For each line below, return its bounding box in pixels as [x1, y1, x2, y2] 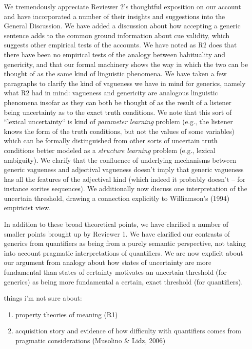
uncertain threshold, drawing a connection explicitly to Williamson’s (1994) [4, 193, 230, 203]
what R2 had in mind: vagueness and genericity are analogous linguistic [4, 87, 218, 98]
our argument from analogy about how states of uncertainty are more [4, 257, 212, 267]
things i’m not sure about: [4, 293, 82, 303]
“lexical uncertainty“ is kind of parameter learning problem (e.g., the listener [4, 116, 233, 127]
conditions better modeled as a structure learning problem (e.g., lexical [4, 145, 215, 155]
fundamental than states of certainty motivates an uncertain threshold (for [4, 267, 227, 277]
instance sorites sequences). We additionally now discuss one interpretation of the [4, 183, 247, 194]
